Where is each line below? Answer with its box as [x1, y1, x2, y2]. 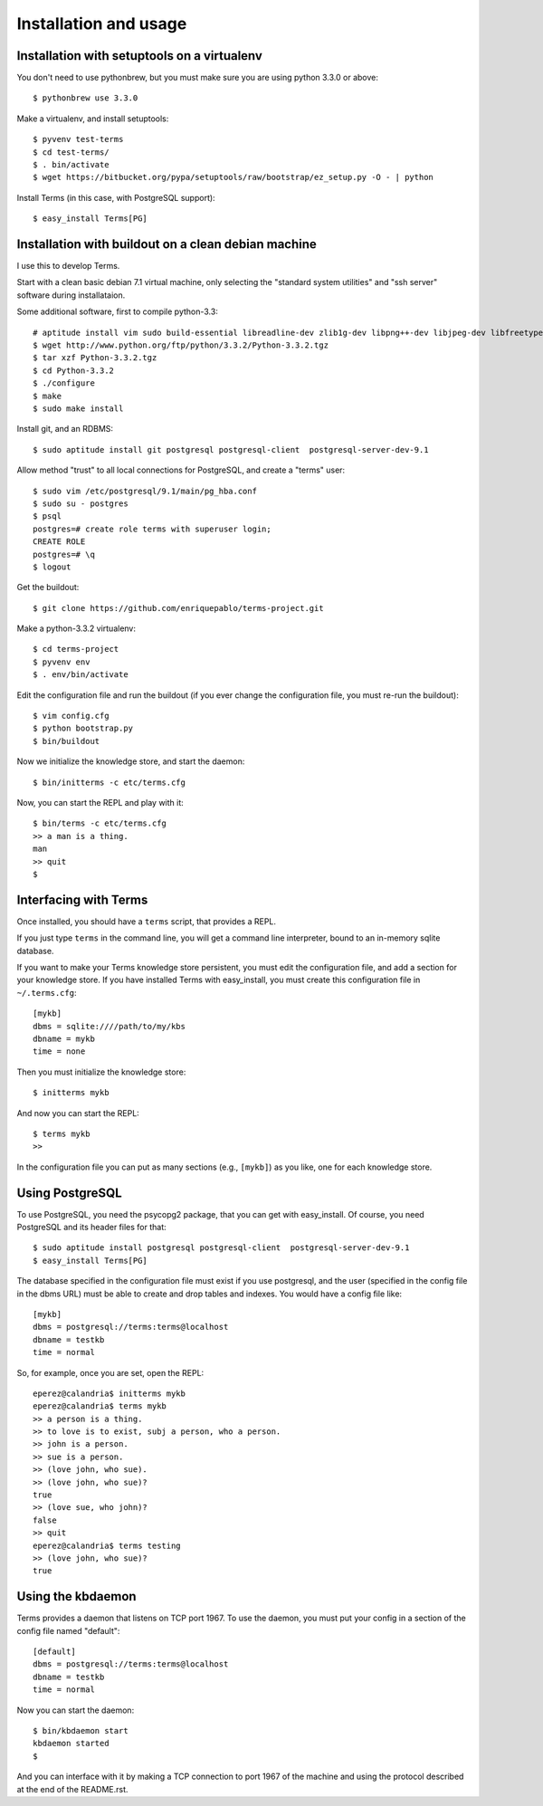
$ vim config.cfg [33, 711, 110, 721]
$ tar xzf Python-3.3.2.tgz [33, 353, 157, 363]
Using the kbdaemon [16, 1589, 137, 1604]
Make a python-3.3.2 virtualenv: [16, 623, 136, 634]
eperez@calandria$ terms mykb [33, 1401, 167, 1411]
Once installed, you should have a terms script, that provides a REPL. [16, 915, 276, 927]
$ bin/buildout [33, 736, 100, 746]
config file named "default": [16, 1625, 120, 1636]
